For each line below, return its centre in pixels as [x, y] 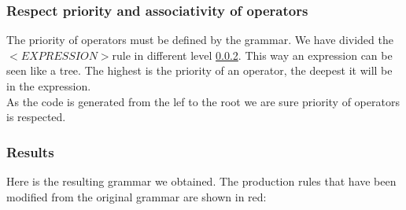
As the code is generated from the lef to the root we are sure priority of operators [203, 101]
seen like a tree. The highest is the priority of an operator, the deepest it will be [199, 70]
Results [30, 151]
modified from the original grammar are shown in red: [137, 196]
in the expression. [49, 86]
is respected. [36, 117]
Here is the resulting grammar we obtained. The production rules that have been [201, 181]
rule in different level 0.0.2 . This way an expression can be [252, 55]
